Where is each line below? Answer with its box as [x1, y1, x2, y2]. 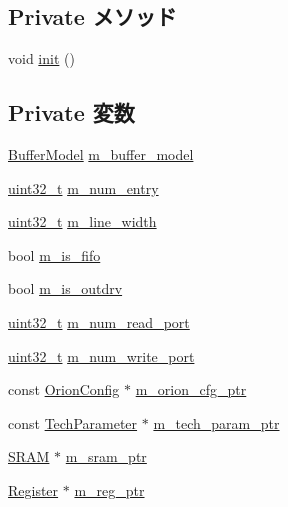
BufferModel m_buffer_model [8, 144, 194, 164]
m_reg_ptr [74, 479, 145, 500]
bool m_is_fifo [8, 244, 101, 265]
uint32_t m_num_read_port [8, 311, 190, 332]
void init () [8, 48, 75, 69]
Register [8, 479, 59, 500]
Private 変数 [8, 97, 135, 128]
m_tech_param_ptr [153, 412, 280, 433]
